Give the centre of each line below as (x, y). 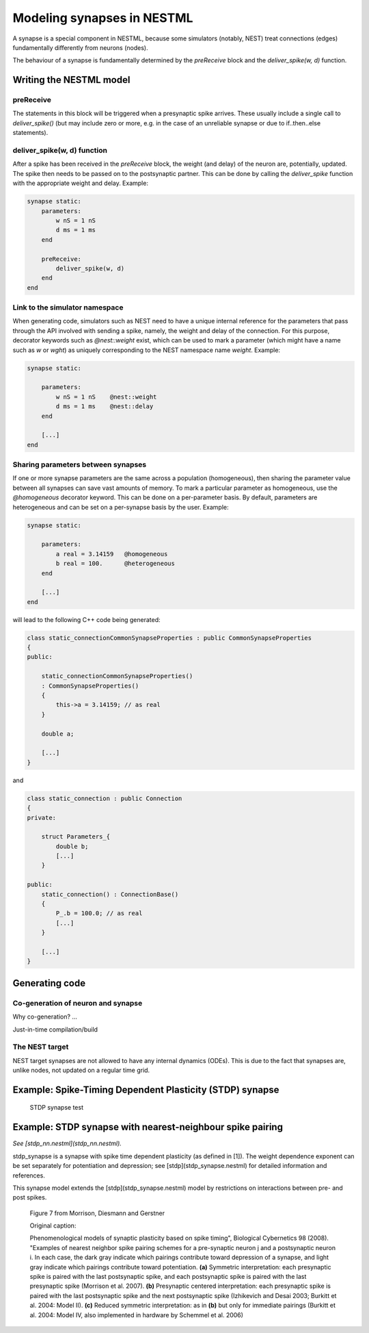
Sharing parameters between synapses (80, 464)
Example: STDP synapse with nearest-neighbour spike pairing (148, 1127)
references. (29, 1175)
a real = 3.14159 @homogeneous (112, 554)
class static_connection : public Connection (105, 798)
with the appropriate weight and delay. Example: (80, 183)
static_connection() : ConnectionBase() (110, 894)
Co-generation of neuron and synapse (78, 1003)
